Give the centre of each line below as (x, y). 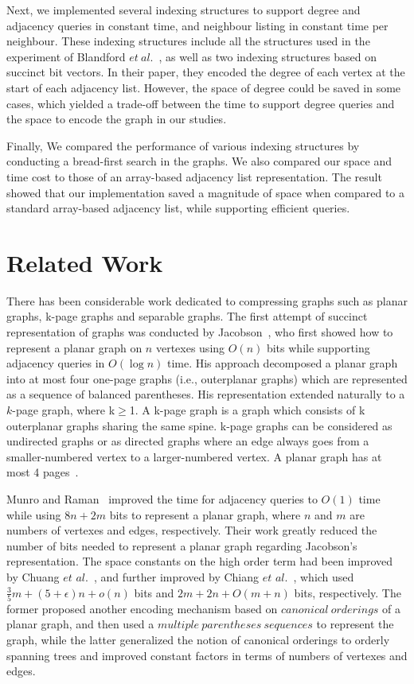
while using (34, 514)
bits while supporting (318, 347)
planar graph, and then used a (80, 624)
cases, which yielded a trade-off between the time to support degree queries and (201, 103)
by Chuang (33, 576)
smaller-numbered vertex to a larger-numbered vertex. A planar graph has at (194, 456)
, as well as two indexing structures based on (268, 56)
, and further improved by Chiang (176, 576)
